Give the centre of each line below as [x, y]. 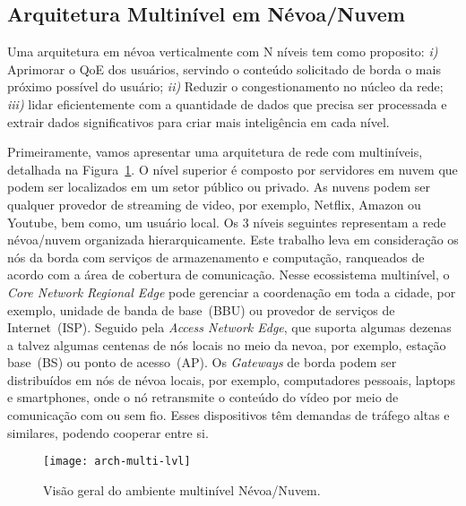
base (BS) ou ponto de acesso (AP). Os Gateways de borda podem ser [202, 362]
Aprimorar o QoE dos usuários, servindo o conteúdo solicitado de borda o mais [224, 69]
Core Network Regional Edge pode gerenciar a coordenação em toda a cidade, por [232, 292]
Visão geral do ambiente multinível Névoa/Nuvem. [182, 489]
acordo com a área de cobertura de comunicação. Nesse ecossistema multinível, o [229, 274]
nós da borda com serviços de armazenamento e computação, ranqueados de [216, 257]
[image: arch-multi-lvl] [117, 462]
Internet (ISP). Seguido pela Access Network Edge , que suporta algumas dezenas [229, 327]
